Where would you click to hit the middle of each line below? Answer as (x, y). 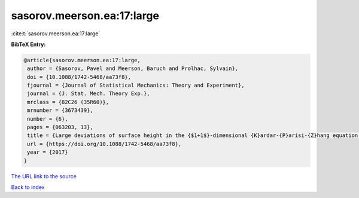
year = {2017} (48, 152)
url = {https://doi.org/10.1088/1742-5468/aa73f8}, (104, 144)
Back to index (28, 187)
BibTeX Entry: (28, 44)
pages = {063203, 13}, (60, 127)
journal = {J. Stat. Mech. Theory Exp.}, (89, 94)
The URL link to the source (44, 176)
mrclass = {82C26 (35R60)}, (68, 102)
